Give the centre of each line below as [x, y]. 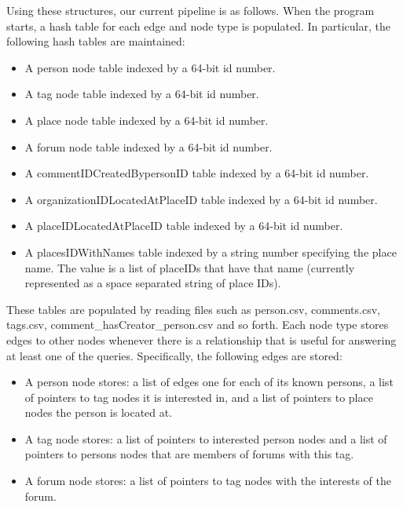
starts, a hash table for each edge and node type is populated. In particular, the [198, 26]
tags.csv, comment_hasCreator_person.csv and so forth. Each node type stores [198, 325]
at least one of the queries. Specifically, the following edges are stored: [174, 355]
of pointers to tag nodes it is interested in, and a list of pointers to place [199, 397]
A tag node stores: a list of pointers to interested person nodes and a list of [206, 438]
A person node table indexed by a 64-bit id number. [150, 67]
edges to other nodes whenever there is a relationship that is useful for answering [201, 339]
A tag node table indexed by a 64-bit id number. [142, 94]
